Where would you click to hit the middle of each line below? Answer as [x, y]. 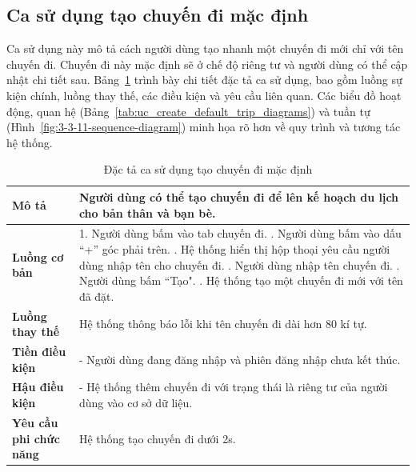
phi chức [36, 438]
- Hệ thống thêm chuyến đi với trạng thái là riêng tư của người [233, 387]
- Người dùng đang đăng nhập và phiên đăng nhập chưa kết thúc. [240, 359]
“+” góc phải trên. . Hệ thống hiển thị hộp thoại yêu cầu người [234, 248]
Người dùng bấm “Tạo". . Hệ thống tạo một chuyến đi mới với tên [241, 280]
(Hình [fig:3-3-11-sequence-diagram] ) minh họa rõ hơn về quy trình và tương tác [204, 127]
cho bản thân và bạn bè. [147, 212]
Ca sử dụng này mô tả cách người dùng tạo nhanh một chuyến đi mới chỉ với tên [205, 48]
